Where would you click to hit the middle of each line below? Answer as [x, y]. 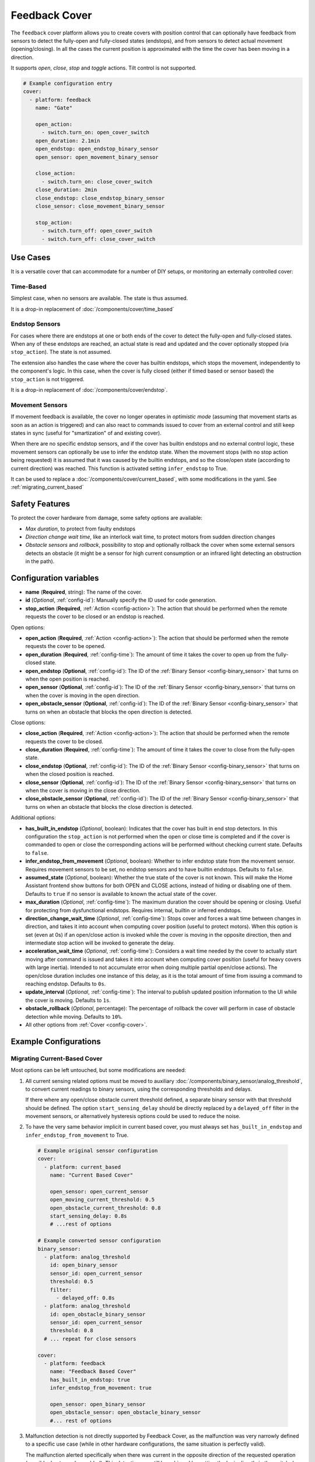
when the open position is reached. [68, 679]
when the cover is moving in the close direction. [83, 791]
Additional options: [34, 818]
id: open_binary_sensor [84, 1265]
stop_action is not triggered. [48, 379]
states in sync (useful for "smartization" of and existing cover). [86, 433]
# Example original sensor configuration [98, 1150]
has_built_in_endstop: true [90, 1380]
